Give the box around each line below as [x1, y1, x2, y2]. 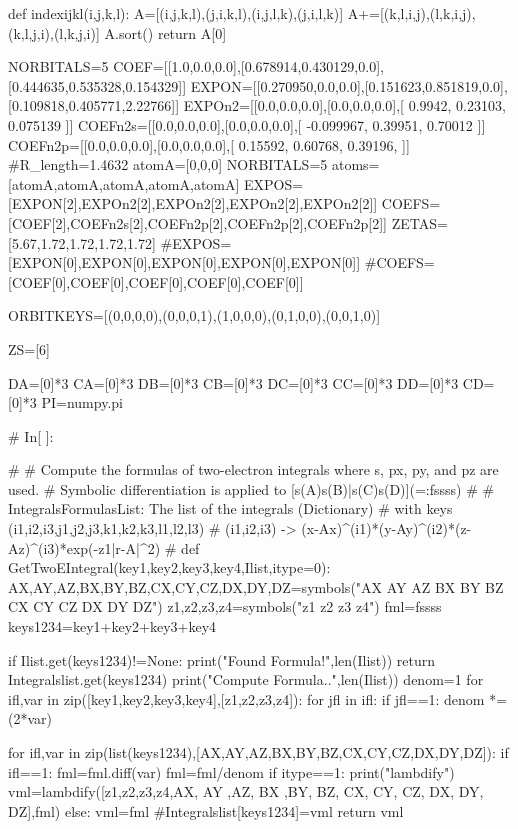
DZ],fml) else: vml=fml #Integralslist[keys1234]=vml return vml [8, 800, 404, 821]
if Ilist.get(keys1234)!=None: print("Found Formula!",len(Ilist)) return [8, 649, 436, 670]
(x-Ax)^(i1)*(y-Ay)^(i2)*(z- [301, 518, 472, 539]
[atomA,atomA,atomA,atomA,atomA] [8, 173, 240, 194]
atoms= [331, 154, 380, 175]
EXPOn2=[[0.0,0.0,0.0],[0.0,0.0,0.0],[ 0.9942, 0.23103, [183, 95, 506, 116]
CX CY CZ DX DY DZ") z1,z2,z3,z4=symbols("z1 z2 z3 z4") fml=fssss [8, 596, 442, 617]
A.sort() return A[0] [104, 22, 227, 43]
